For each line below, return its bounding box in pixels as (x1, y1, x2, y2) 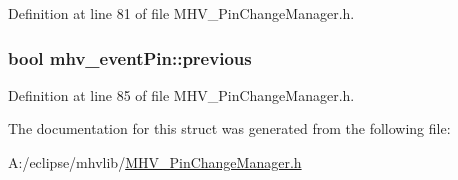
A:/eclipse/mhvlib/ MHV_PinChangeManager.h (8, 152, 302, 172)
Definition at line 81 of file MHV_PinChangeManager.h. (8, 3, 355, 23)
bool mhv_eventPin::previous (8, 45, 252, 70)
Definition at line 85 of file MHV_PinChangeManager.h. (8, 84, 355, 105)
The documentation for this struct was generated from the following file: (8, 118, 451, 139)
